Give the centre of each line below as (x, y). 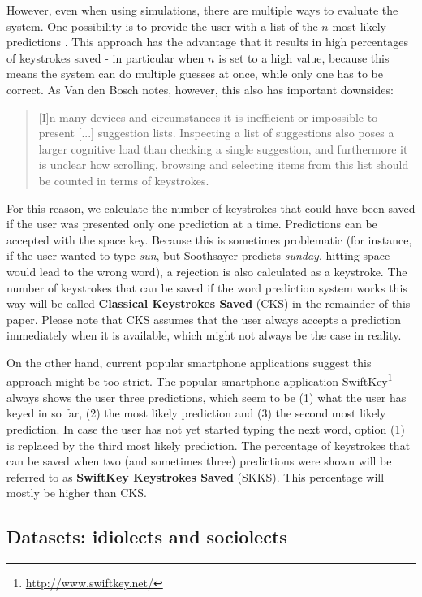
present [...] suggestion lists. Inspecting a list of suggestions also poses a (216, 133)
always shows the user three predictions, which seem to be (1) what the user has (207, 397)
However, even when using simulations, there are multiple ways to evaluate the (202, 10)
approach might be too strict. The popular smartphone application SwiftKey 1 (200, 380)
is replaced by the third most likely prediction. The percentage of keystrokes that (209, 445)
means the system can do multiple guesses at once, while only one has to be (195, 74)
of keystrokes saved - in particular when (105, 57)
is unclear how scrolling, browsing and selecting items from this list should (224, 164)
